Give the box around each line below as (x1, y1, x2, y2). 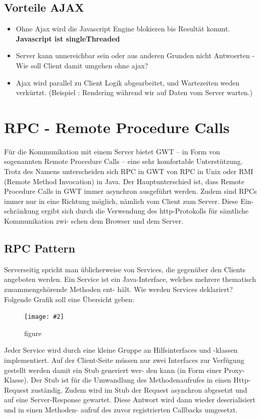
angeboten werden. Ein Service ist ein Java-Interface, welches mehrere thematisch (4, 274, 256, 284)
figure (24, 327, 42, 338)
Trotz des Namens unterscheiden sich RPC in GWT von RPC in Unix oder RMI (4, 166, 253, 177)
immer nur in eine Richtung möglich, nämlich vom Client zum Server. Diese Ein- (4, 195, 254, 206)
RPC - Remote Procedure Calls (4, 116, 230, 137)
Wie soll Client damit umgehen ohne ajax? (16, 60, 148, 70)
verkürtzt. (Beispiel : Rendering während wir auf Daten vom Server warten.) (16, 87, 253, 98)
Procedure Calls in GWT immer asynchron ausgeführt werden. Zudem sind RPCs (4, 186, 257, 196)
